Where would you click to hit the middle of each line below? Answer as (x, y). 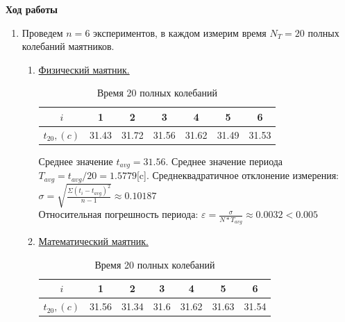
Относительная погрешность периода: (118, 214)
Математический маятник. (93, 241)
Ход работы (32, 9)
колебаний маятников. (68, 46)
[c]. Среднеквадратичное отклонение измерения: (237, 175)
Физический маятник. (84, 69)
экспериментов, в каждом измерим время (180, 32)
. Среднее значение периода (224, 161)
